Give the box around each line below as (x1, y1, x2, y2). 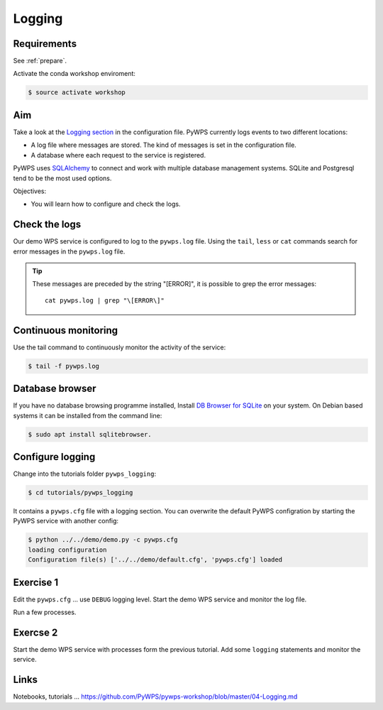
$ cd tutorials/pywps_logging (28, 488, 133, 496)
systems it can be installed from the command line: (13, 411, 162, 420)
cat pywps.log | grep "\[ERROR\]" (45, 296, 165, 305)
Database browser (13, 383, 96, 395)
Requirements (13, 38, 77, 50)
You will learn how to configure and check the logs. (30, 200, 181, 209)
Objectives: (13, 187, 46, 195)
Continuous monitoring (13, 324, 118, 337)
